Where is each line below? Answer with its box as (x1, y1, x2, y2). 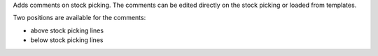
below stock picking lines (30, 36, 104, 44)
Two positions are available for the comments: (13, 14, 146, 22)
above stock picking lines (30, 26, 104, 35)
